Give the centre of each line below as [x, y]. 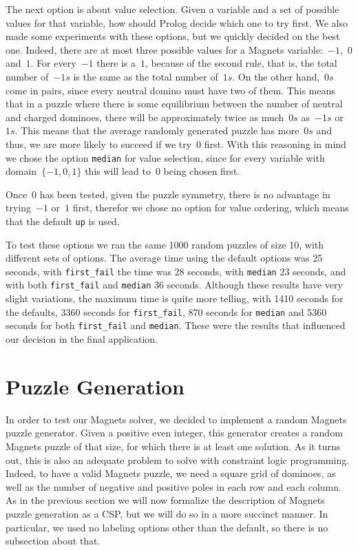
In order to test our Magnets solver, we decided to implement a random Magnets [176, 419]
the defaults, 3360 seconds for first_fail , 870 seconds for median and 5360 [166, 311]
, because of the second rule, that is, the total [241, 63]
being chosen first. [202, 171]
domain [21, 171]
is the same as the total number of [146, 76]
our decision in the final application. [82, 339]
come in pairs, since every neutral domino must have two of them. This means [170, 90]
